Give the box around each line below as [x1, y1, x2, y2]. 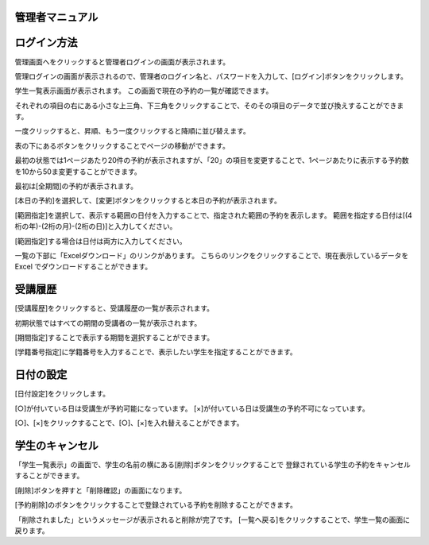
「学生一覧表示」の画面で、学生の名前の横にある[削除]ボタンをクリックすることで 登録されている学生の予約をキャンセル [14, 460, 411, 470]
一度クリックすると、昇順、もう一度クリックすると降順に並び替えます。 [14, 126, 250, 136]
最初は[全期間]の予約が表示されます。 [14, 181, 138, 191]
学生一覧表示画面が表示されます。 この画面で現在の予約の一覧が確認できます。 [14, 86, 273, 95]
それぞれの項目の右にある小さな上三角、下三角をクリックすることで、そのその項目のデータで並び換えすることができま [14, 100, 404, 110]
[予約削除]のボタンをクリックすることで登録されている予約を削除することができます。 [14, 501, 297, 510]
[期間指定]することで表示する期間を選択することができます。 [14, 333, 214, 342]
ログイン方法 [14, 36, 78, 49]
